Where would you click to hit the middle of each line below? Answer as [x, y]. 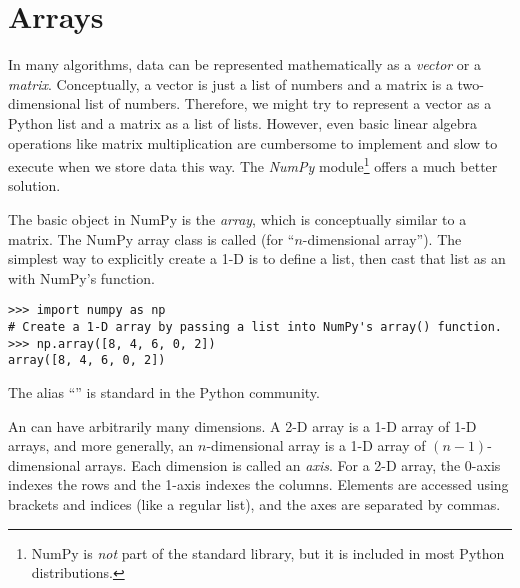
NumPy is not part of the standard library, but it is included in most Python [268, 552]
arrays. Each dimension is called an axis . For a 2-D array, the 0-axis [293, 464]
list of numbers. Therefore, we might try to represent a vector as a [288, 103]
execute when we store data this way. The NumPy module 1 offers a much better [253, 164]
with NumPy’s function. [81, 277]
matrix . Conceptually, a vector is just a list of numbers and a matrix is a [230, 83]
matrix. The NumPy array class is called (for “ [151, 238]
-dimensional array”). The [382, 238]
